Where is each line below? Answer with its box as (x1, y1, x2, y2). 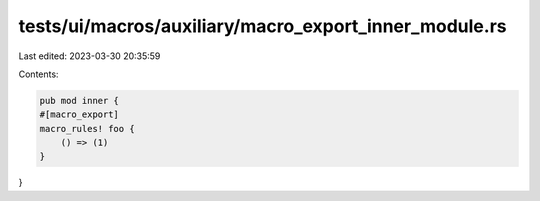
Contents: (18, 68, 59, 80)
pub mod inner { (39, 95, 120, 106)
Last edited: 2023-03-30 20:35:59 (18, 50, 161, 62)
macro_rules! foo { (39, 123, 135, 134)
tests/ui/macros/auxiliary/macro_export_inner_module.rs (18, 15, 507, 37)
